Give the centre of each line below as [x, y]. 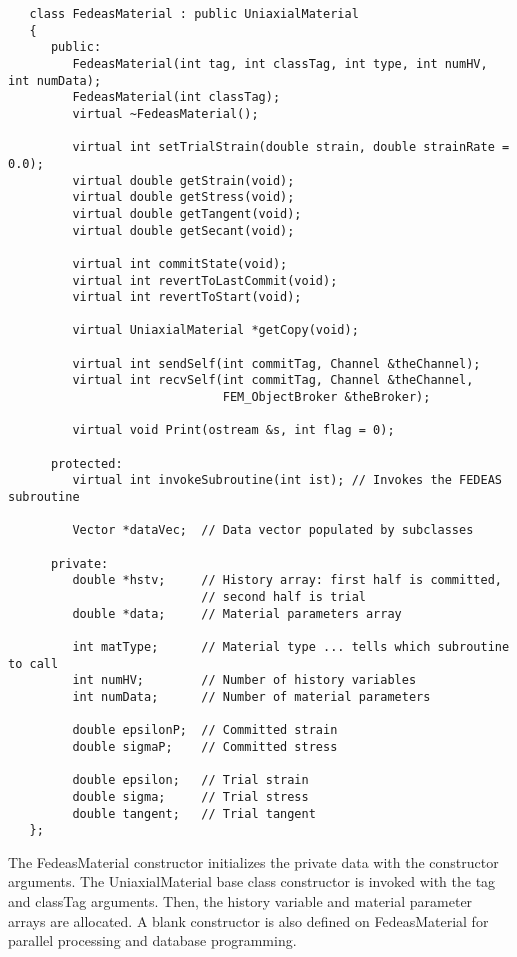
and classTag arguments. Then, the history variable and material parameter [240, 901]
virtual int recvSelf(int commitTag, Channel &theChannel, [273, 380]
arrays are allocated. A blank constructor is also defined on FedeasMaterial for [248, 920]
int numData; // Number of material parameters [251, 696]
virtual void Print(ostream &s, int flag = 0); [233, 430]
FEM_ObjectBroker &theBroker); [326, 397]
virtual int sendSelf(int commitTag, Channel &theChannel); [276, 363]
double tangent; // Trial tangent [194, 813]
